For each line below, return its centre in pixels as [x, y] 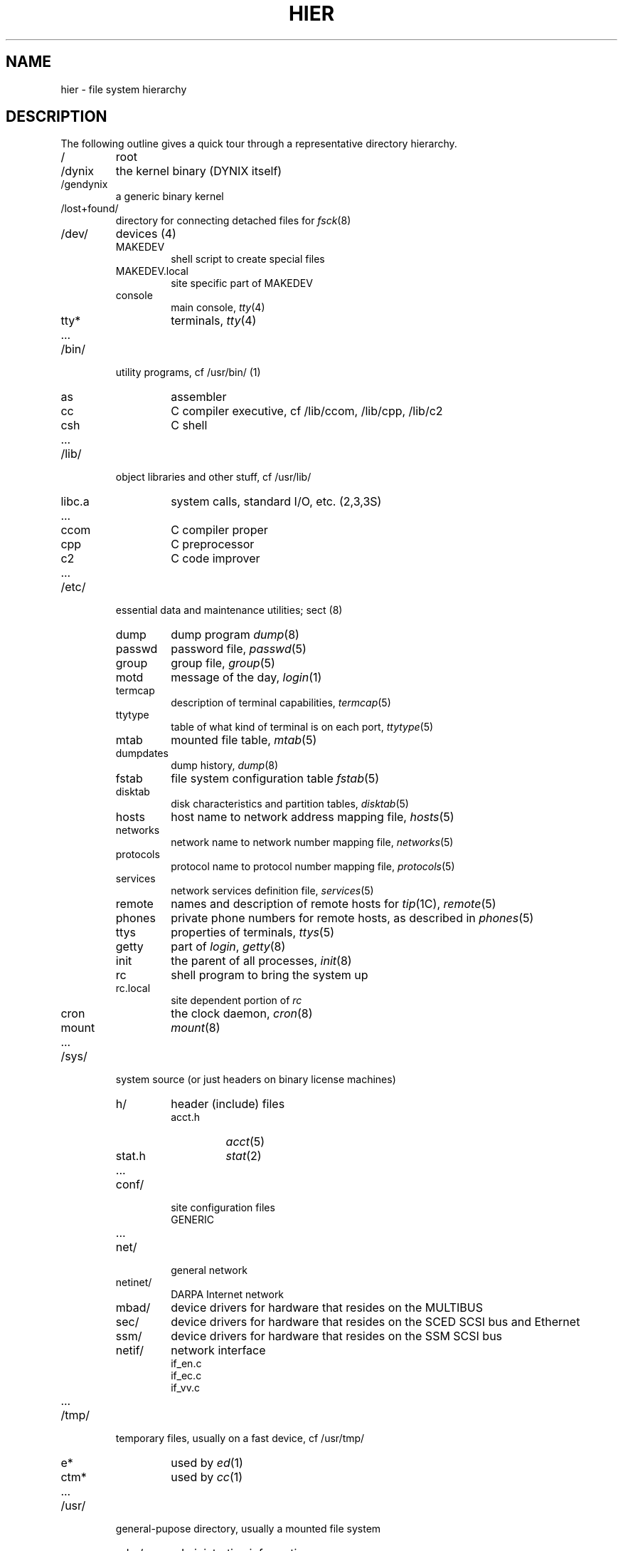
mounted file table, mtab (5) [244, 740]
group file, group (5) [223, 663]
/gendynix [84, 184]
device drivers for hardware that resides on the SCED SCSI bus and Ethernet [376, 1322]
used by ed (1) [207, 1463]
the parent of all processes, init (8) [261, 961]
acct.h [185, 1117]
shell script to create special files [248, 259]
